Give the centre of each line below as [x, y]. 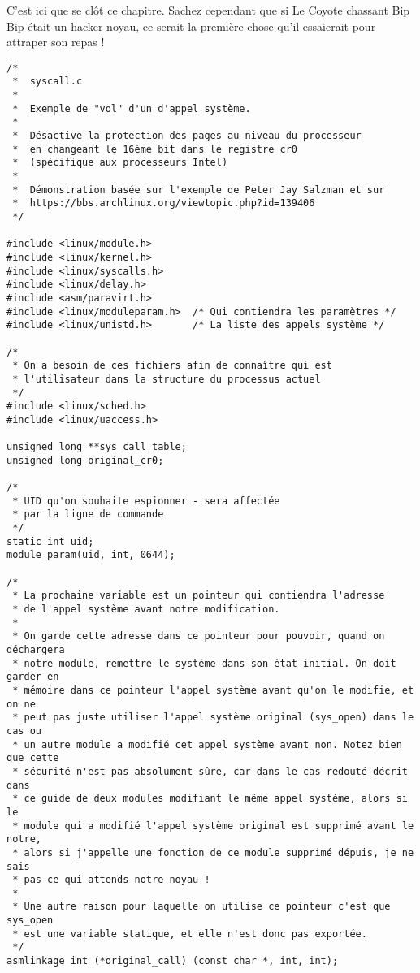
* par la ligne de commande [88, 515]
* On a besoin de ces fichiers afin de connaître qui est [172, 366]
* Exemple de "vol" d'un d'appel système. [132, 108]
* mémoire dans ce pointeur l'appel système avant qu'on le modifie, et [213, 690]
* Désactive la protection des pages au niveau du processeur [187, 136]
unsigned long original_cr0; [85, 460]
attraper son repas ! [56, 42]
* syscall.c [48, 82]
